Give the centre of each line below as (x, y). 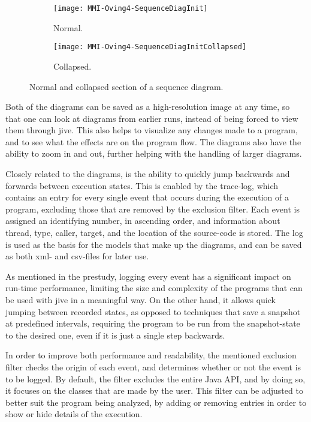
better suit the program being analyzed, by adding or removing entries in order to (156, 402)
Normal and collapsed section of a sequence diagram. (126, 86)
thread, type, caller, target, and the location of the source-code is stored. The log (154, 233)
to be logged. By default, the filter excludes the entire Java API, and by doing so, (155, 378)
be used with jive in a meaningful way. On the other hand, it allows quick (141, 300)
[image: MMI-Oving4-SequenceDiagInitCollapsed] (150, 47)
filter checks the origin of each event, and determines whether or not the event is (153, 366)
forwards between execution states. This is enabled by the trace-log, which (142, 185)
